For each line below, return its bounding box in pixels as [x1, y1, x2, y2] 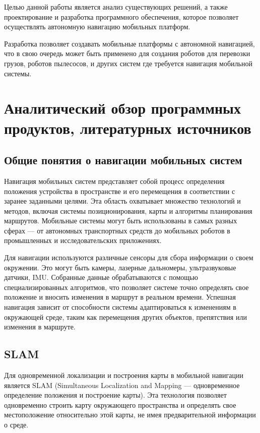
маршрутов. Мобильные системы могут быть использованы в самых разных [4, 215, 237, 226]
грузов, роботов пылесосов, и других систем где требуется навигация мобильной [4, 58, 252, 68]
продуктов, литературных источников [4, 117, 251, 138]
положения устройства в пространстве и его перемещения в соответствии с [4, 185, 235, 196]
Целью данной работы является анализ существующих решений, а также [4, 2, 228, 12]
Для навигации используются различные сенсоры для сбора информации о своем [4, 252, 253, 263]
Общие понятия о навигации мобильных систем [4, 152, 242, 168]
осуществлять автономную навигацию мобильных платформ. [4, 21, 190, 32]
